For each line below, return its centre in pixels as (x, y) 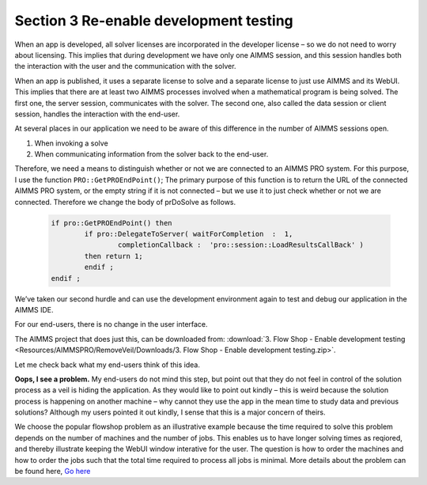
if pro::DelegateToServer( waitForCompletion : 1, (189, 234)
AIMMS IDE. (34, 309)
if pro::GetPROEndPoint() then (112, 223)
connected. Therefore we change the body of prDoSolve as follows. (125, 202)
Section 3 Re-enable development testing (154, 21)
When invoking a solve (71, 143)
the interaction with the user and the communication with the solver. (125, 66)
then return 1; (114, 256)
